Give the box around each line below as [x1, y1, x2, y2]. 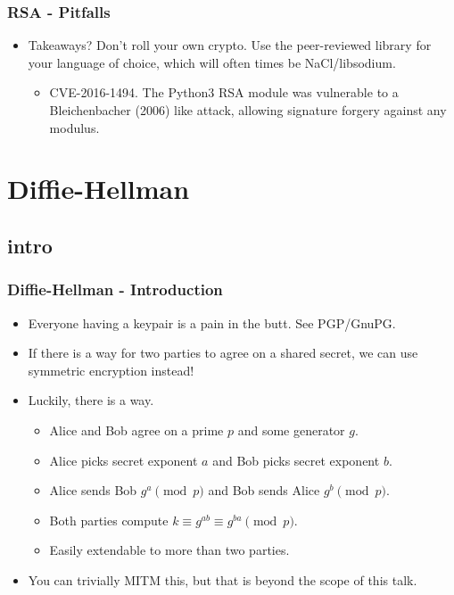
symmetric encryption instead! [28, 360, 194, 379]
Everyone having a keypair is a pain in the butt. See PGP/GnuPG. [28, 313, 396, 332]
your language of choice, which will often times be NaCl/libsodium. [28, 53, 396, 71]
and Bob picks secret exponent [212, 450, 380, 469]
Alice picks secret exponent [49, 450, 198, 469]
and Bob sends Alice [208, 481, 320, 500]
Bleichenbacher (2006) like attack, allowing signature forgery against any [49, 101, 447, 119]
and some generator [237, 420, 345, 439]
